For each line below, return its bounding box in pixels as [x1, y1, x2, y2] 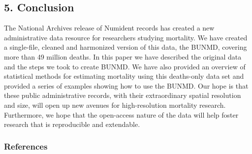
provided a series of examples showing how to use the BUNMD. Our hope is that [4, 80, 249, 91]
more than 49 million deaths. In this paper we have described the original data [4, 51, 242, 62]
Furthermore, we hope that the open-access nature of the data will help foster [4, 109, 239, 120]
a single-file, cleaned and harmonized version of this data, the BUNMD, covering [4, 42, 247, 52]
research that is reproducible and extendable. [4, 119, 140, 129]
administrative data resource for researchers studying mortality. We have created [4, 32, 248, 42]
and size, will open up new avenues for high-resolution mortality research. [4, 99, 226, 110]
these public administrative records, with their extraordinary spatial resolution [4, 90, 241, 100]
